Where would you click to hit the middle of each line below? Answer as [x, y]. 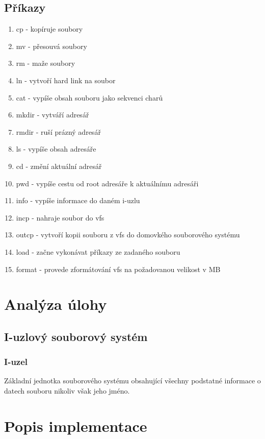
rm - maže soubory [46, 63]
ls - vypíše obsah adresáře [56, 149]
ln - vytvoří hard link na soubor [66, 80]
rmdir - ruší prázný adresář [58, 131]
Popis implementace [76, 425]
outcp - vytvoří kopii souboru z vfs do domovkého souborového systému [128, 235]
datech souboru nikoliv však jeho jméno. [67, 391]
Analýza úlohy [56, 304]
